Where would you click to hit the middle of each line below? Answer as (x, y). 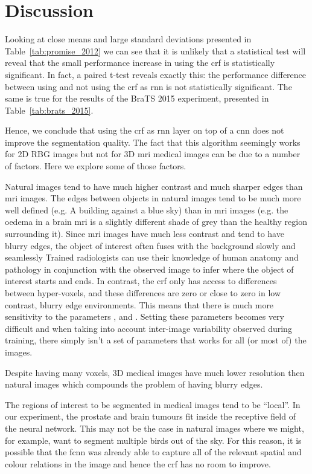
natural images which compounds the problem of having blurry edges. (134, 384)
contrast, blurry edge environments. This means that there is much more (139, 304)
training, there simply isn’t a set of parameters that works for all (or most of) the (156, 340)
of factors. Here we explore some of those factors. (96, 166)
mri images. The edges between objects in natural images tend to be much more (153, 198)
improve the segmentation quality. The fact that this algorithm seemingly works (153, 142)
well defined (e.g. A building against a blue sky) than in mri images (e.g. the (147, 209)
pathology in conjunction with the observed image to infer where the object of (149, 269)
